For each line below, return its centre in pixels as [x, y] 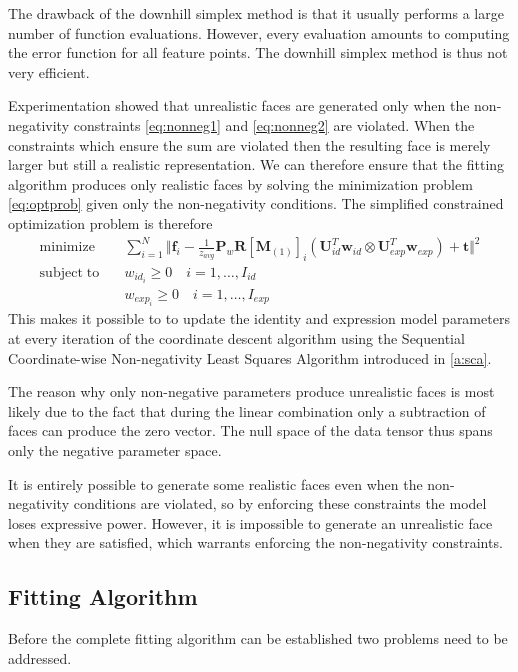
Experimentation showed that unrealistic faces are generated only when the [239, 105]
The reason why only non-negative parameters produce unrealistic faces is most [251, 391]
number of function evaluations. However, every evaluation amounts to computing [259, 32]
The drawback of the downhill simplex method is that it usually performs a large [256, 13]
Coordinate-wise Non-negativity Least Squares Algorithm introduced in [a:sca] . [250, 357]
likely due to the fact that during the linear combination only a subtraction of [247, 410]
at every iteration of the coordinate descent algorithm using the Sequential [236, 338]
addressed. [40, 657]
